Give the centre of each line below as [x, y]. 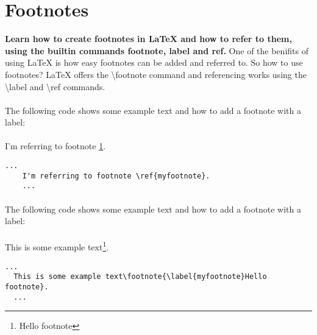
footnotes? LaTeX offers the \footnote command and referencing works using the [156, 74]
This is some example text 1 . [57, 246]
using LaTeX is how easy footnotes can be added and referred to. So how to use [154, 62]
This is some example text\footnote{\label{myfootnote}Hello [140, 277]
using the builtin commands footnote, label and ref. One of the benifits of [157, 50]
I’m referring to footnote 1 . [55, 146]
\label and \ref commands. [55, 86]
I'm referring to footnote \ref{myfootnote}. [116, 176]
